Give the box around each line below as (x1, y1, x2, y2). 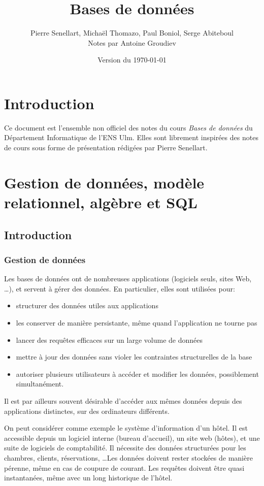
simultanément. (16, 378, 64, 389)
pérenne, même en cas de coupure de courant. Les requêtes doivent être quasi (4, 462, 245, 473)
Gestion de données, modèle (4, 172, 205, 192)
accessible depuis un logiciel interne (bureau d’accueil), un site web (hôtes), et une (4, 432, 260, 443)
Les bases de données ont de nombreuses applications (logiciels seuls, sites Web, (4, 273, 252, 284)
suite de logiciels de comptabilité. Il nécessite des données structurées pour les (4, 442, 246, 453)
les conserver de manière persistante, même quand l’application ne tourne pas (16, 317, 257, 328)
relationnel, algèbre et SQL (4, 192, 197, 212)
